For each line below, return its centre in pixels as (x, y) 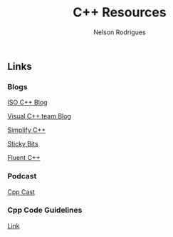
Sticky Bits (23, 144)
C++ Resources (120, 12)
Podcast (22, 176)
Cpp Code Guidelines (45, 210)
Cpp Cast (21, 192)
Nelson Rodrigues (120, 32)
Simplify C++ (27, 130)
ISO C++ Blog (27, 102)
